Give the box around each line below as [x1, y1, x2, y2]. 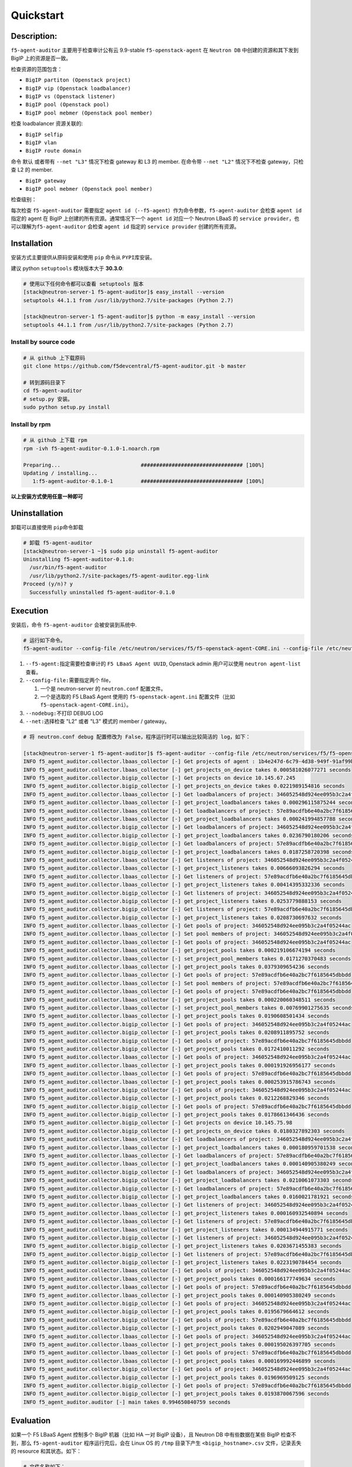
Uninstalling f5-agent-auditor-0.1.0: [23, 556, 135, 563]
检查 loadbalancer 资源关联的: [11, 120, 83, 127]
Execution [11, 606, 49, 616]
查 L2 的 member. [11, 166, 53, 173]
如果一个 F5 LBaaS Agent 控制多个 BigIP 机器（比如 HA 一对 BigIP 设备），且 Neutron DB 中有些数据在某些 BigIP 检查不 [11, 1431, 296, 1438]
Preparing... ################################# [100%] [23, 461, 265, 468]
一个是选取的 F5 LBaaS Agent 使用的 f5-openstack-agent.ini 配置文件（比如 [40, 693, 235, 700]
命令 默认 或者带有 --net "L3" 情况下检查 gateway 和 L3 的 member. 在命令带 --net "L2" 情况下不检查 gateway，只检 [11, 158, 304, 165]
